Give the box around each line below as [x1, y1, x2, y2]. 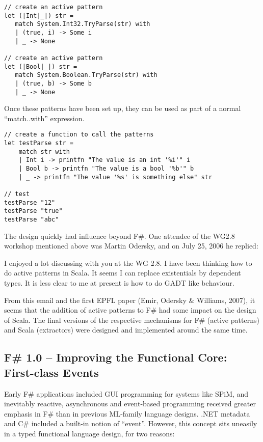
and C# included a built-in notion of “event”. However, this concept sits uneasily [4, 418, 257, 429]
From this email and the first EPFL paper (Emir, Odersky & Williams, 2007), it [4, 294, 255, 305]
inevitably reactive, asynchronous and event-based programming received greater [4, 398, 256, 409]
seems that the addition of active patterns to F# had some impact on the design [4, 305, 256, 315]
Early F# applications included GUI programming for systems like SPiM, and [4, 388, 249, 399]
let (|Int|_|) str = [4, 12, 74, 19]
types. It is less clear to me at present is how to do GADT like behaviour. [4, 278, 234, 288]
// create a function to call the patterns [4, 131, 154, 139]
